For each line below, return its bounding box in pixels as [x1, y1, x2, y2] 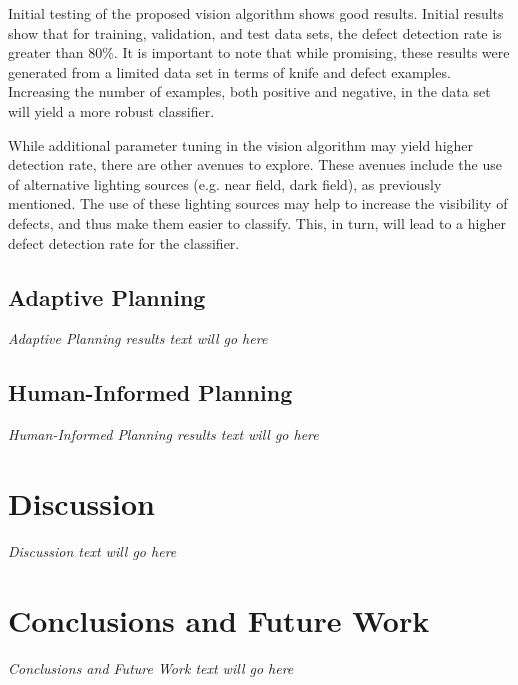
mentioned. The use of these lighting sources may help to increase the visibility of [8, 193, 508, 214]
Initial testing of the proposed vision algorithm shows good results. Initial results [8, 3, 504, 23]
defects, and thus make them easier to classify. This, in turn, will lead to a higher [8, 212, 506, 233]
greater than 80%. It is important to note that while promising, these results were [8, 42, 510, 63]
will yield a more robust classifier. [8, 100, 215, 121]
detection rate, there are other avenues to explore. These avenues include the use [8, 154, 502, 175]
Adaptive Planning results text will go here [8, 328, 268, 349]
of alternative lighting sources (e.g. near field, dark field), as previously [8, 173, 442, 194]
